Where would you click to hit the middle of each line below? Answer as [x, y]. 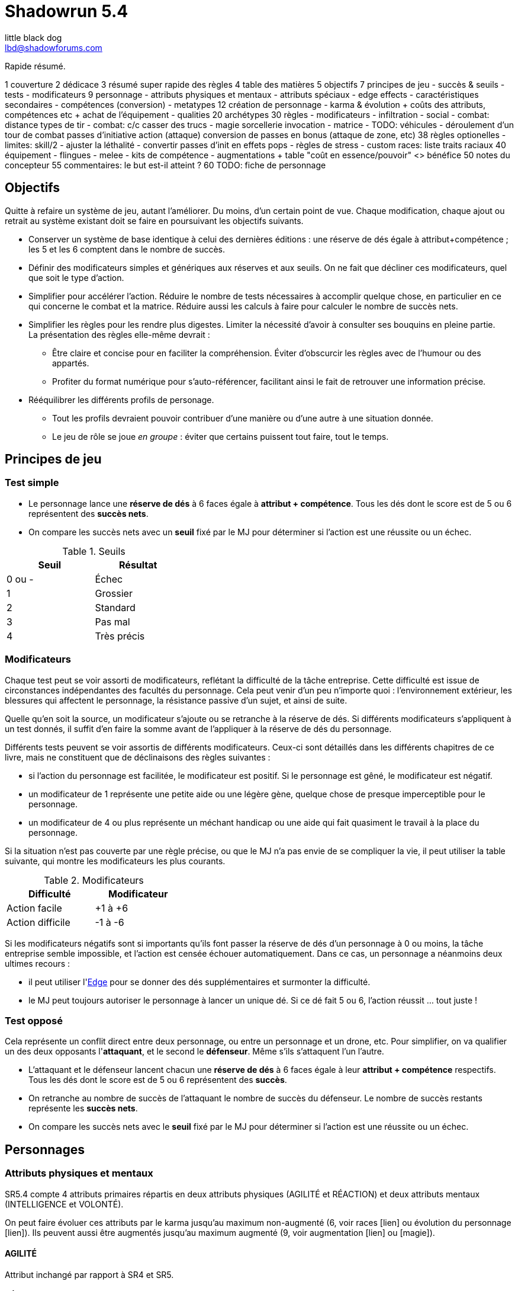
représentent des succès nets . [89, 513]
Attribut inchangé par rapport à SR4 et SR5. [89, 1274]
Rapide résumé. [35, 66]
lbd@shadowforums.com [54, 47]
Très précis [120, 636]
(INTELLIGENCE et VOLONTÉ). [64, 1204]
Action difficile [38, 922]
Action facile [34, 908]
